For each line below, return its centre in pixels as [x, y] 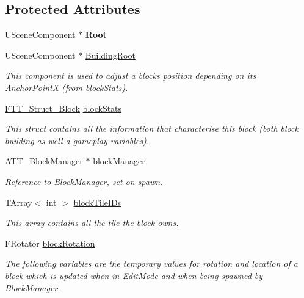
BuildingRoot [110, 55]
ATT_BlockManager [44, 161]
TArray [19, 202]
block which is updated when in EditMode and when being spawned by [134, 275]
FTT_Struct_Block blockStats [63, 108]
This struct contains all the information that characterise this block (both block [152, 129]
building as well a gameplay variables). [77, 140]
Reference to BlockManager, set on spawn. [84, 181]
